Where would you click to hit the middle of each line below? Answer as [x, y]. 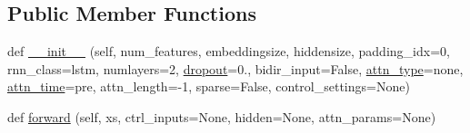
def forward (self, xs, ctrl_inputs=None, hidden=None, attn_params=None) [222, 116]
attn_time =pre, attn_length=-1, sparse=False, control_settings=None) [209, 86]
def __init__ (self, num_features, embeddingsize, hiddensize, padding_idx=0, [229, 51]
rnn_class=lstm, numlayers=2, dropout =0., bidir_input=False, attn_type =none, [235, 68]
